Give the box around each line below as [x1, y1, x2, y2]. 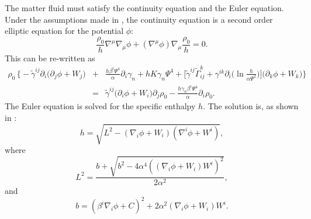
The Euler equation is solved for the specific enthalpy [5, 100, 196, 112]
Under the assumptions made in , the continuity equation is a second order [5, 13, 273, 25]
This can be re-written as [5, 51, 95, 64]
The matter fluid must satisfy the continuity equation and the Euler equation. [5, 2, 284, 13]
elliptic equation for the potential [5, 25, 124, 37]
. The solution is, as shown [203, 100, 299, 112]
